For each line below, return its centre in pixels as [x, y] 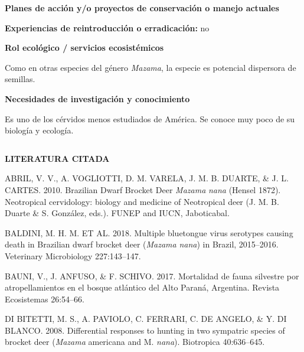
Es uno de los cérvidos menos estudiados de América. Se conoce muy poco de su [150, 118]
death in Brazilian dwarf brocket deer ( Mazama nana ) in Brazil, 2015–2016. [142, 244]
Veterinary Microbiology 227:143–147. [73, 255]
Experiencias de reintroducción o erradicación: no [107, 27]
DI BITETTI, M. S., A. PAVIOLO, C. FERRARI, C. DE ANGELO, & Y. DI [146, 319]
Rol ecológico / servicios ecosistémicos [84, 48]
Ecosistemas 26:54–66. [45, 299]
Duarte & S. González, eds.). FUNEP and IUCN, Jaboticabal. [117, 213]
